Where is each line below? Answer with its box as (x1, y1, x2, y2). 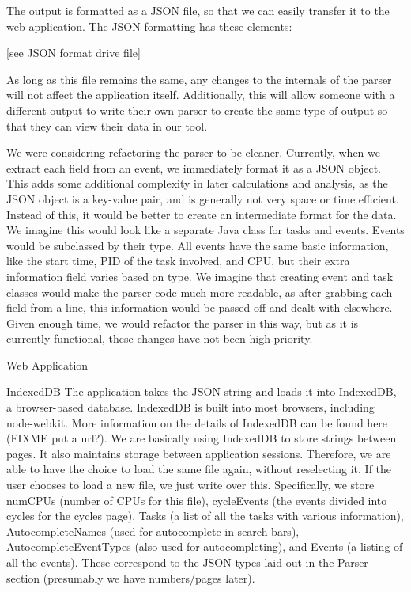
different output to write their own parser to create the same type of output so (6, 101, 388, 118)
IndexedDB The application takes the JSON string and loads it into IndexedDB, (6, 383, 397, 400)
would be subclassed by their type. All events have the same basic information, (6, 237, 389, 253)
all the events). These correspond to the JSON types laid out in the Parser (6, 554, 368, 570)
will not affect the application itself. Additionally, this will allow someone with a (6, 86, 395, 103)
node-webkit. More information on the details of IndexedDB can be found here (6, 414, 388, 431)
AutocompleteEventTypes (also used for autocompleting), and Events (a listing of (6, 538, 403, 555)
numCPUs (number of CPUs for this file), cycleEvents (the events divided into (6, 491, 387, 508)
